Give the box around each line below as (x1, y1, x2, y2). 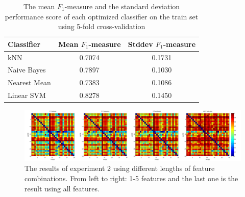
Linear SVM (8, 90, 46, 101)
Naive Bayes (8, 64, 46, 75)
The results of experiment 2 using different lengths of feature (24, 163, 215, 174)
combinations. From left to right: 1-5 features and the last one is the (24, 173, 238, 184)
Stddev (128, 38, 153, 49)
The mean (23, 1, 55, 11)
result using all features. (24, 183, 100, 193)
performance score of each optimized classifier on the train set (5, 11, 199, 21)
